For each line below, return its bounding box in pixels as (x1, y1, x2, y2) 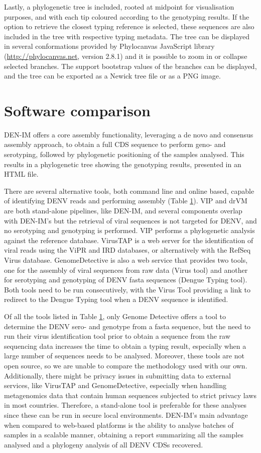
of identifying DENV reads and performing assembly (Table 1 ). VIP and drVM (4, 195, 247, 206)
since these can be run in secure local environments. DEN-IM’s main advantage (4, 409, 248, 420)
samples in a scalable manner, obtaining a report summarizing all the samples (4, 429, 243, 440)
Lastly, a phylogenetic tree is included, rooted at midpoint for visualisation (4, 2, 234, 12)
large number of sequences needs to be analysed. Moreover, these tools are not (4, 350, 244, 361)
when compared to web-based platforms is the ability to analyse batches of (4, 419, 234, 430)
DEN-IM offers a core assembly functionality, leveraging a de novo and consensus (4, 129, 253, 139)
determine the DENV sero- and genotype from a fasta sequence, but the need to (4, 321, 251, 331)
